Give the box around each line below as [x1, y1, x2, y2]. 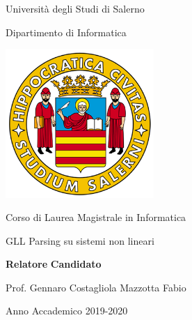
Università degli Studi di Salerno [6, 1, 145, 15]
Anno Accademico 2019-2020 [6, 303, 128, 318]
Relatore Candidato [6, 257, 102, 271]
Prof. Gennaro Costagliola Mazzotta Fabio [6, 280, 186, 294]
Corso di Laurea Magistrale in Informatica [6, 210, 186, 224]
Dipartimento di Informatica [6, 24, 127, 39]
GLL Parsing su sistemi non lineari [6, 233, 154, 247]
